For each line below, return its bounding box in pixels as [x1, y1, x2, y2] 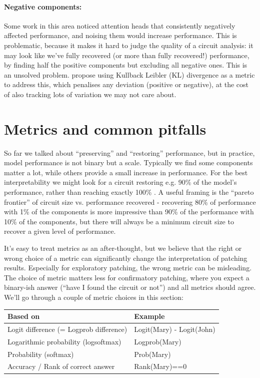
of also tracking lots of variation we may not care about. [4, 89, 176, 99]
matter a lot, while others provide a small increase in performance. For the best [4, 167, 248, 177]
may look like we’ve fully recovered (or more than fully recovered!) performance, [4, 50, 249, 60]
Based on [7, 311, 40, 321]
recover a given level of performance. [4, 226, 116, 236]
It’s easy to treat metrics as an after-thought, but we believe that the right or [4, 243, 242, 253]
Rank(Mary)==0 [134, 361, 187, 371]
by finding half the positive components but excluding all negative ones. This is [4, 60, 247, 70]
